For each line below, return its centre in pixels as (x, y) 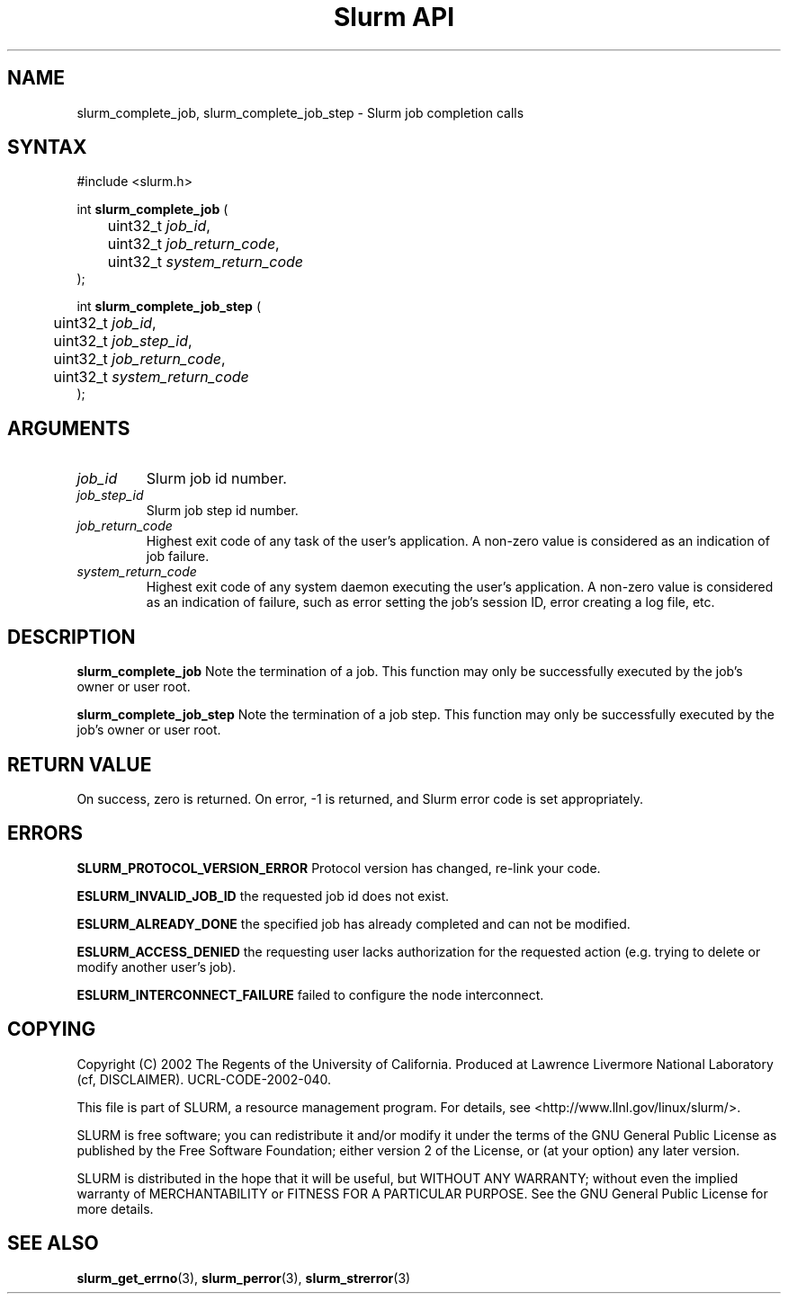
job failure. (178, 557)
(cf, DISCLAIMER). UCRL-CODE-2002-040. (204, 1079)
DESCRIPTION (72, 637)
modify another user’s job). (157, 967)
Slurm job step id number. (222, 511)
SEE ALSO (53, 1243)
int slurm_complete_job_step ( (169, 307)
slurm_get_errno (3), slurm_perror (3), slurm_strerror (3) (244, 1278)
